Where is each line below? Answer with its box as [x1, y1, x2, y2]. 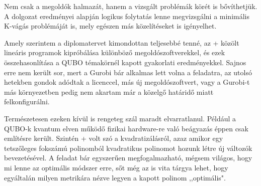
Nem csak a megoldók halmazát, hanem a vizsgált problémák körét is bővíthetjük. [4, 1, 257, 11]
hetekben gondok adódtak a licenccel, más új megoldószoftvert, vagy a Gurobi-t [4, 77, 250, 87]
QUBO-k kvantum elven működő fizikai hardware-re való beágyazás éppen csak [4, 123, 248, 133]
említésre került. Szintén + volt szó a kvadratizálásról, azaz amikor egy [4, 133, 223, 143]
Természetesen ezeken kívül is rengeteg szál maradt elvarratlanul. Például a [4, 113, 236, 123]
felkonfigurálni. [4, 96, 50, 107]
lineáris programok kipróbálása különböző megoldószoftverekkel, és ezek [4, 47, 225, 58]
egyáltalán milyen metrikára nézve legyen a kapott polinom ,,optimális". [4, 172, 226, 182]
